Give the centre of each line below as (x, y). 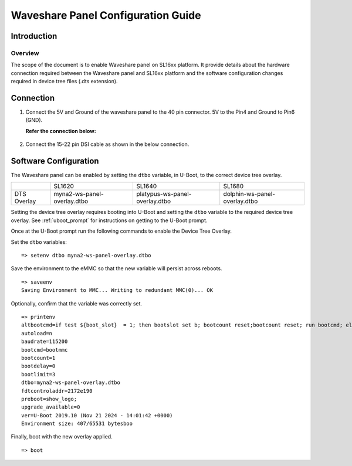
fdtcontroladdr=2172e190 (57, 391)
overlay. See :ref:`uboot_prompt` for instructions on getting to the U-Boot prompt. (109, 220)
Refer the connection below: (61, 131)
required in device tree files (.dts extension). (64, 81)
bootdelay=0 (38, 366)
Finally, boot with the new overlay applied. (62, 437)
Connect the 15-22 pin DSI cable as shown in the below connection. (107, 144)
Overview (25, 53)
